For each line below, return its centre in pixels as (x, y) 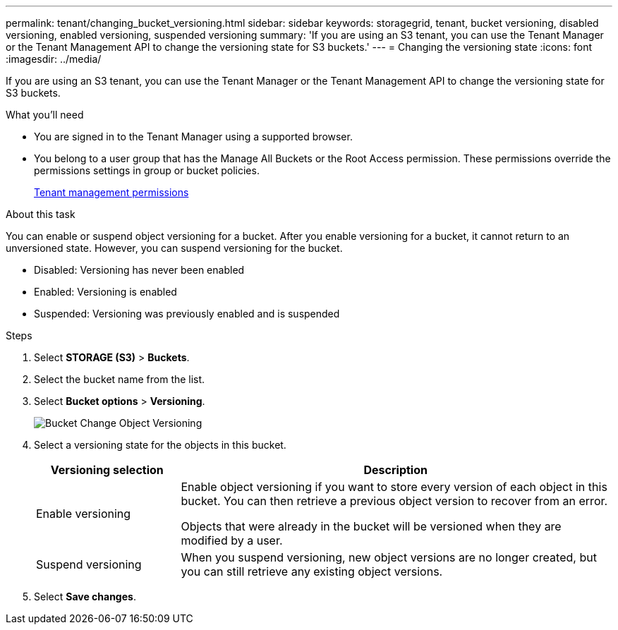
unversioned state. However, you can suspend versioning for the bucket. (174, 248)
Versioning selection (107, 470)
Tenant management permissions (111, 192)
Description (395, 470)
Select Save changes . (85, 596)
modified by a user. (232, 540)
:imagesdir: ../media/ (54, 59)
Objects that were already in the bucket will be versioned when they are (371, 526)
